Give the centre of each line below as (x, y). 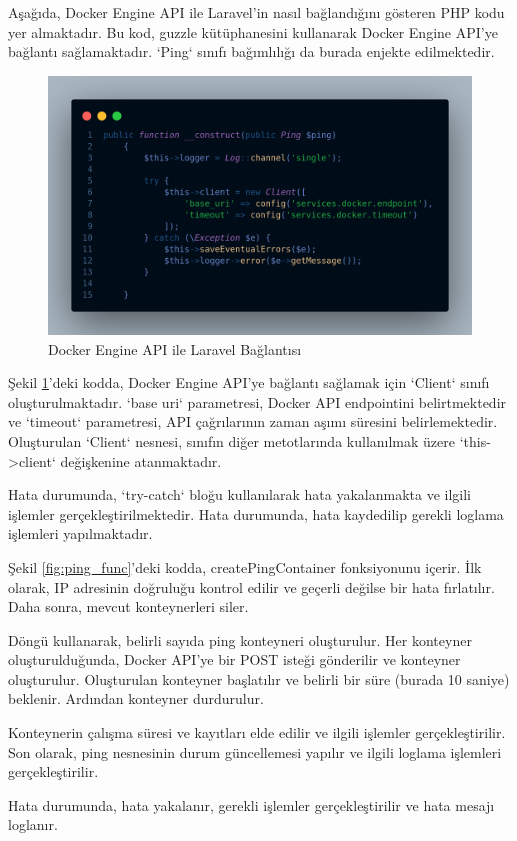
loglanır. (33, 824)
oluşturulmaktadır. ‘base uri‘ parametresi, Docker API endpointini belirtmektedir (257, 401)
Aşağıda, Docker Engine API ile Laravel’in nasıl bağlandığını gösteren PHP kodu (256, 12)
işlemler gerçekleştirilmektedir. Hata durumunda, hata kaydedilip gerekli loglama (256, 513)
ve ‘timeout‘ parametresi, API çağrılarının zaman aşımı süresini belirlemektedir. (253, 421)
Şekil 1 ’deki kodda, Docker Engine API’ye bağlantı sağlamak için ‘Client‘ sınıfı (249, 382)
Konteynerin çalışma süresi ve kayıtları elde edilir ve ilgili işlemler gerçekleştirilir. (257, 732)
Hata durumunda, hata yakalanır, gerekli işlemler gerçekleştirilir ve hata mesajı (251, 804)
